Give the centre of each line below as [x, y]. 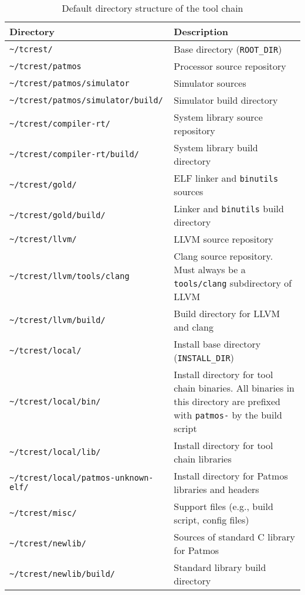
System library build [216, 147]
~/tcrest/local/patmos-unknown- [82, 478]
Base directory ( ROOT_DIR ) [228, 49]
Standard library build [220, 567]
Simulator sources [210, 83]
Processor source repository [230, 66]
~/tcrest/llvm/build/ [57, 320]
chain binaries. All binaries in [234, 388]
